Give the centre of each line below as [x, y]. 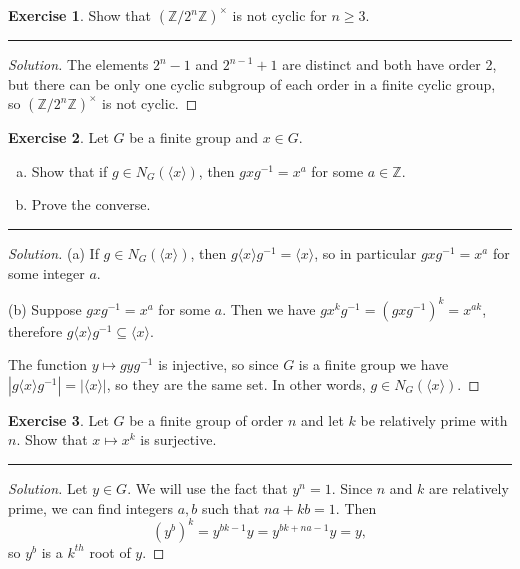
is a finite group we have [373, 364]
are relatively [469, 488]
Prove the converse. [91, 204]
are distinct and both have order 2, [389, 64]
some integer [46, 272]
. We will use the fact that [207, 488]
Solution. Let [48, 488]
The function [47, 364]
